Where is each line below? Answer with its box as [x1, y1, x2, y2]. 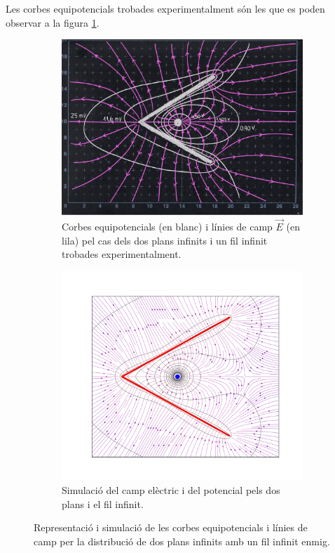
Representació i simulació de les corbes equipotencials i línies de [34, 520, 308, 535]
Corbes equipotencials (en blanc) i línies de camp [62, 219, 273, 233]
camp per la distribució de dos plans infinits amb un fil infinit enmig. [34, 533, 330, 548]
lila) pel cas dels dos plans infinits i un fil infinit [62, 233, 268, 247]
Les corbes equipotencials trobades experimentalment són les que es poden [6, 1, 325, 15]
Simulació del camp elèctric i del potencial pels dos [62, 482, 280, 497]
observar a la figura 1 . [6, 15, 100, 30]
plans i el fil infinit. [62, 496, 144, 511]
